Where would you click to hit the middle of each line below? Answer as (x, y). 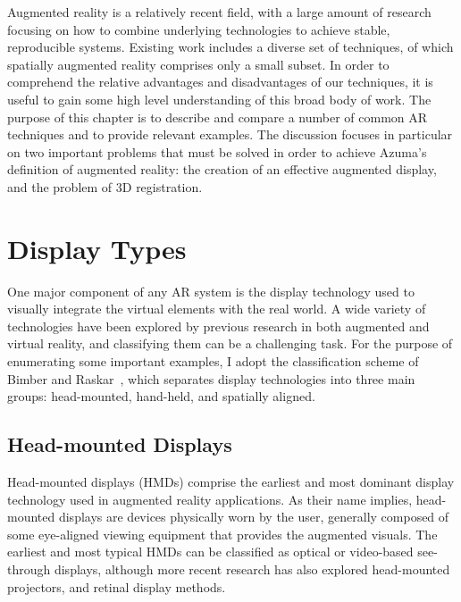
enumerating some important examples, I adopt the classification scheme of (213, 361)
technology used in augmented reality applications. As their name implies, (210, 499)
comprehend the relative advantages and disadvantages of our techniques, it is (220, 82)
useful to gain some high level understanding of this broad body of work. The (219, 99)
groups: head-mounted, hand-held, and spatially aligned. (161, 396)
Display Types (97, 248)
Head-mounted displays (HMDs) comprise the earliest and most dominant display (231, 482)
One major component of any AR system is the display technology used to (211, 291)
